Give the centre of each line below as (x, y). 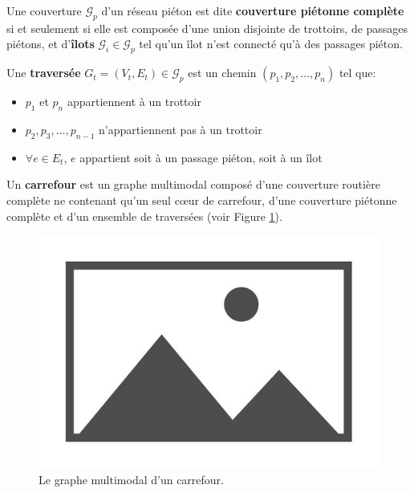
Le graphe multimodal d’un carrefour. (131, 479)
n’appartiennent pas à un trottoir (181, 129)
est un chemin (222, 73)
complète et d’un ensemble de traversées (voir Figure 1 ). (144, 216)
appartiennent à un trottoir (134, 102)
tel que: (357, 73)
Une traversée (44, 73)
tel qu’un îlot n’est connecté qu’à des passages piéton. (271, 44)
